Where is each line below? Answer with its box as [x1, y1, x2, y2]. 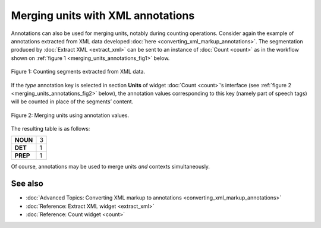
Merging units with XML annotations [11, 9, 195, 22]
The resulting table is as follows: [11, 125, 90, 132]
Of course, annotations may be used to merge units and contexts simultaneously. [11, 163, 210, 170]
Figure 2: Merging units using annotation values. [11, 112, 130, 119]
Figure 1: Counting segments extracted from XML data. [11, 68, 146, 75]
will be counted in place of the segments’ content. [11, 98, 134, 105]
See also [11, 179, 44, 189]
